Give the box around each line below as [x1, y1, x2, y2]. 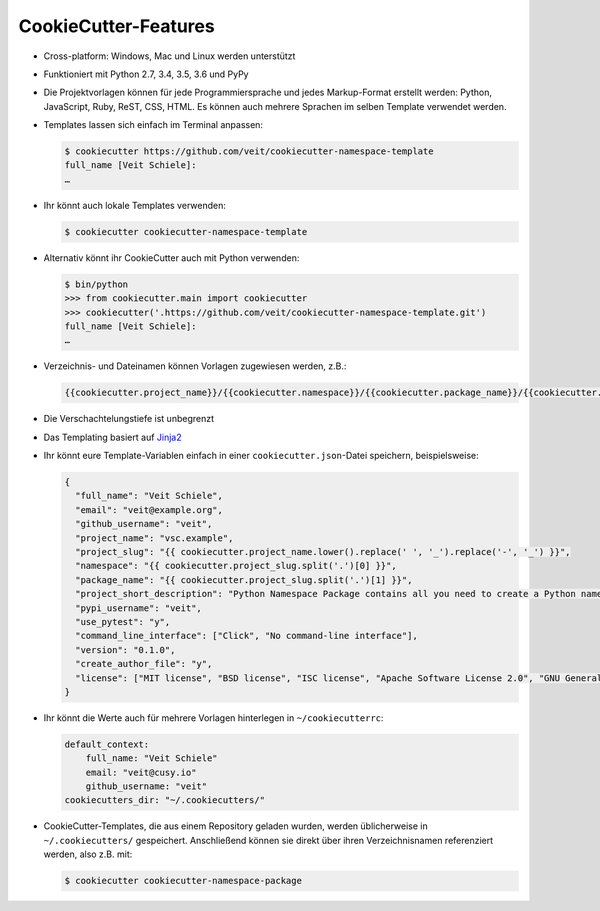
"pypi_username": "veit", [75, 602, 202, 614]
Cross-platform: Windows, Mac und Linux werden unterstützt [43, 50, 296, 62]
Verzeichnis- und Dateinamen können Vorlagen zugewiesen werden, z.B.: [43, 360, 347, 372]
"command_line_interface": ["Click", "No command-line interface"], [75, 630, 419, 642]
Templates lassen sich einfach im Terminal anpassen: [43, 119, 264, 131]
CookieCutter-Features [18, 15, 215, 37]
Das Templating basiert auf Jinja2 [43, 431, 182, 443]
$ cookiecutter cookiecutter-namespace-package [64, 875, 302, 887]
